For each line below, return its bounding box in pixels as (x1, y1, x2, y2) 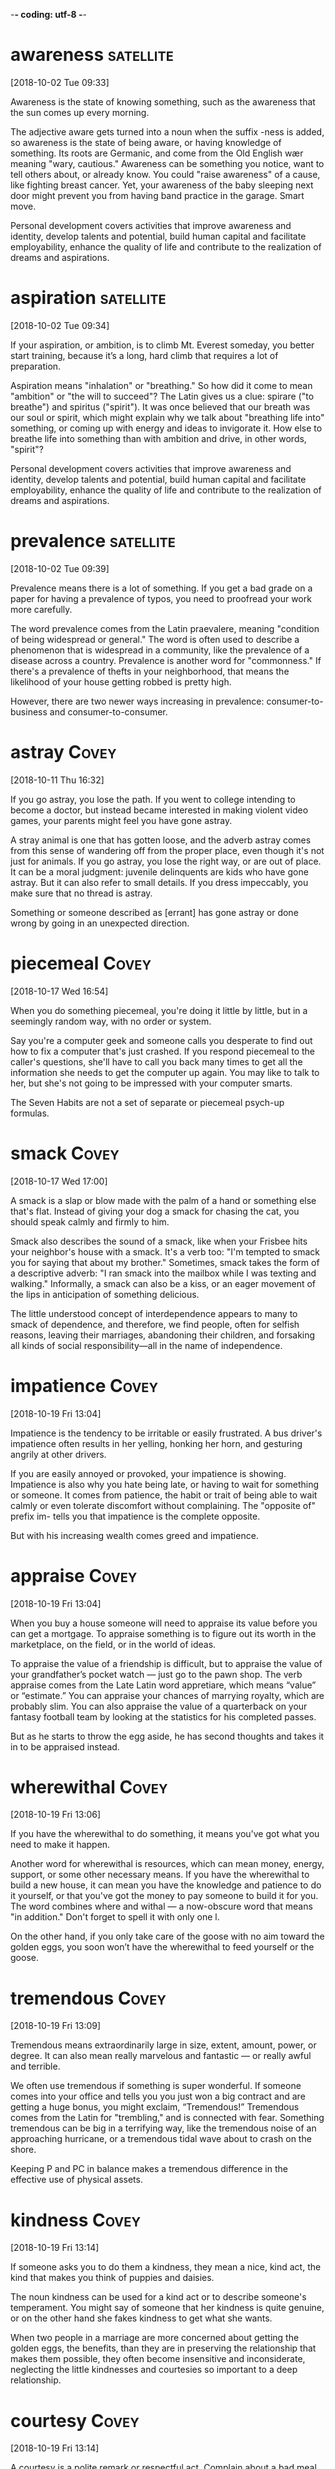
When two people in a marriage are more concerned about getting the (10, 2332, 300, 2344)
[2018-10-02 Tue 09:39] (10, 562, 110, 574)
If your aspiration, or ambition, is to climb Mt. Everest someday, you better (10, 339, 315, 351)
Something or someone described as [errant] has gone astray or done (10, 906, 299, 918)
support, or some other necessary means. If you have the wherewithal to (10, 1869, 310, 1881)
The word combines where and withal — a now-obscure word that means (10, 1900, 313, 1913)
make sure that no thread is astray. (10, 887, 153, 899)
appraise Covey (10, 1564, 138, 1587)
